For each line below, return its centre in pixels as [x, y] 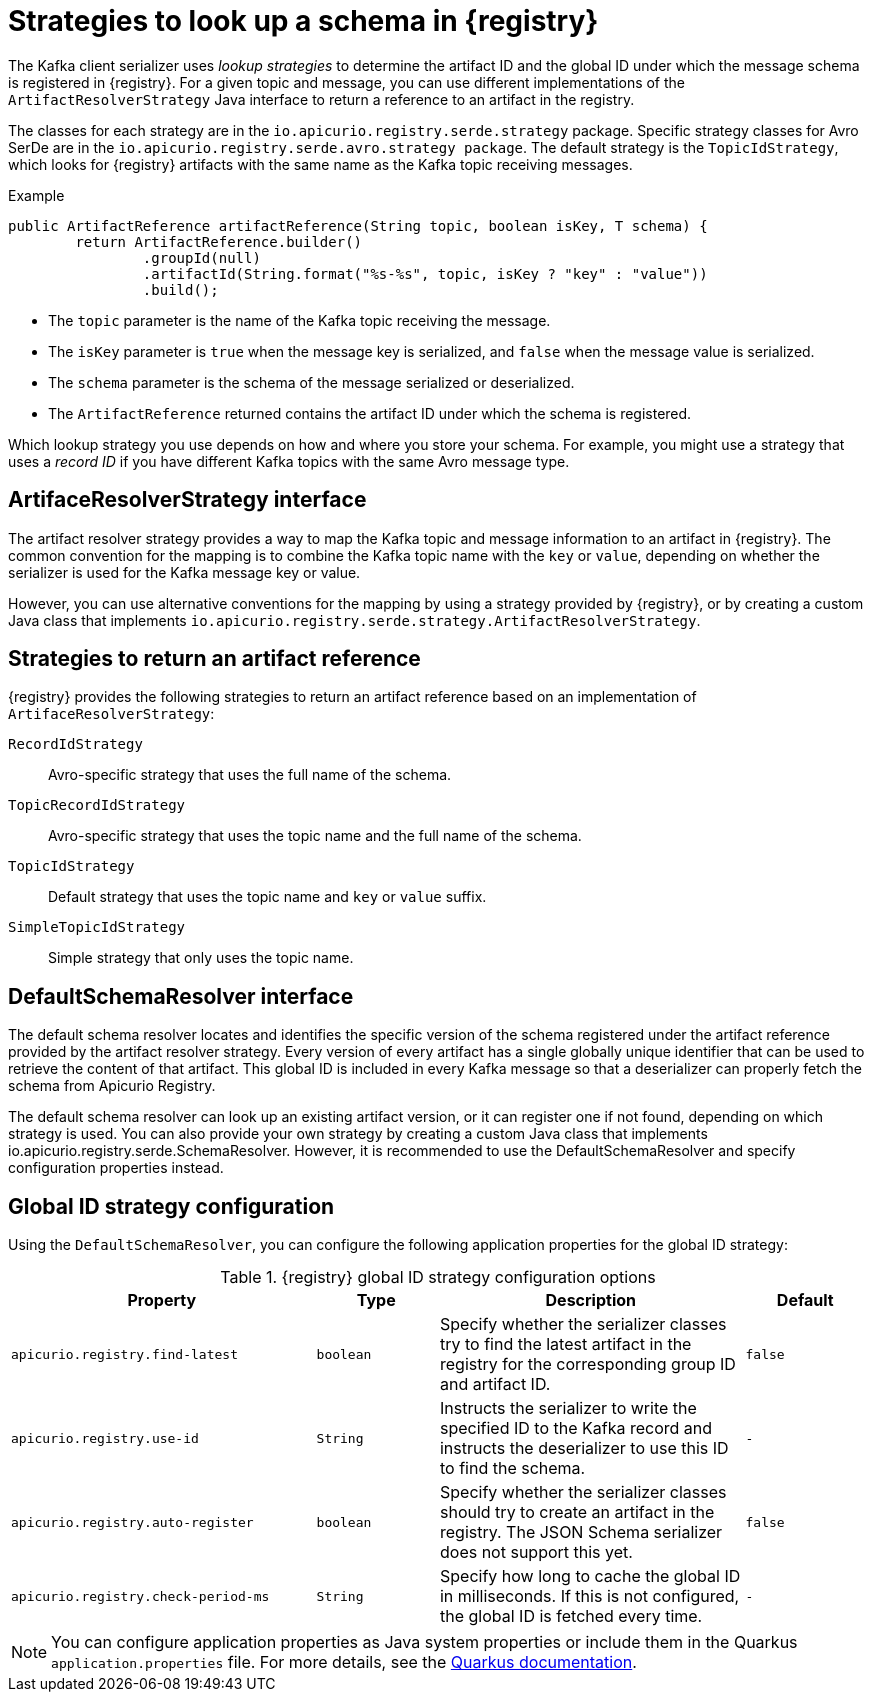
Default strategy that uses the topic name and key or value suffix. [267, 897]
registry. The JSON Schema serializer [581, 1532]
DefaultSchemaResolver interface [181, 996]
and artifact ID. [495, 1384]
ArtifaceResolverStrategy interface [187, 500]
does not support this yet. [536, 1552]
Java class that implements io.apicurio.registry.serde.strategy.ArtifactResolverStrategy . [354, 620]
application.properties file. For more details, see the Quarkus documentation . [344, 1662]
